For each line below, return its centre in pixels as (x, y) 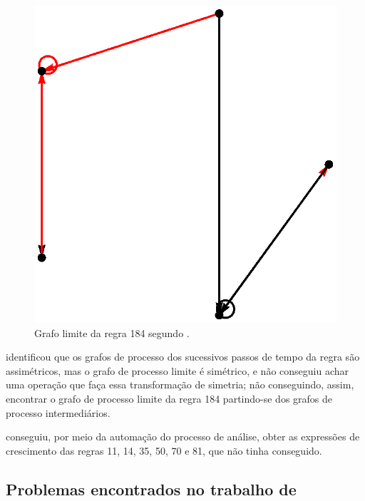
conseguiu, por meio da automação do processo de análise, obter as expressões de (183, 437)
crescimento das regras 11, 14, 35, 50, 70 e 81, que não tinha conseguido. (164, 450)
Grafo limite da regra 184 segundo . (112, 332)
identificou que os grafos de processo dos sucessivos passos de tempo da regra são (183, 357)
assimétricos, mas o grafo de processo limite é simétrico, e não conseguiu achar (177, 370)
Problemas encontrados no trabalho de (151, 489)
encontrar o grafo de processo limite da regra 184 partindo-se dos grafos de (169, 399)
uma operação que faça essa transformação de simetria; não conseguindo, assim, (180, 384)
